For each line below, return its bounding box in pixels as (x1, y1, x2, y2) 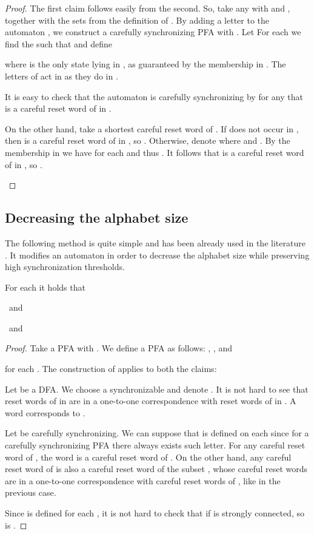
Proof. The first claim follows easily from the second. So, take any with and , (5, 2, 290, 14)
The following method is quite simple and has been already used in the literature (5, 236, 306, 249)
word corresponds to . (5, 406, 85, 419)
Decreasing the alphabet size (5, 208, 189, 227)
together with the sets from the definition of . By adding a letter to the (5, 13, 270, 26)
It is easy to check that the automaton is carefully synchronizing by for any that (5, 90, 303, 103)
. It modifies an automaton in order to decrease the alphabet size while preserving (5, 248, 310, 261)
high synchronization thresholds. (5, 260, 125, 273)
